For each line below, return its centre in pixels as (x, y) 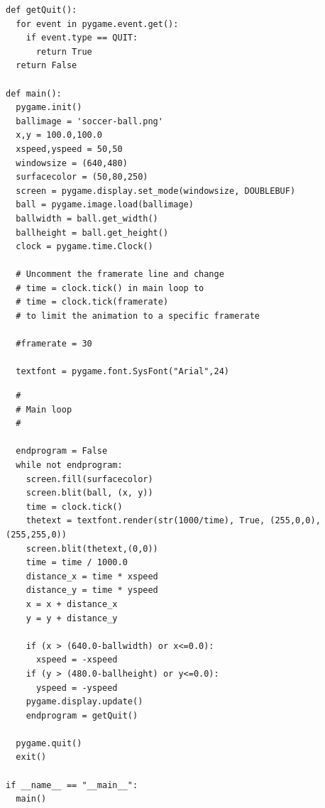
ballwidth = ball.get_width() (87, 218)
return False (46, 66)
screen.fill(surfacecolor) (89, 479)
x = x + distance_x (72, 604)
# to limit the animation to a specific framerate (138, 316)
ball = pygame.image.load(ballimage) (105, 205)
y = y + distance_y (72, 618)
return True (64, 51)
